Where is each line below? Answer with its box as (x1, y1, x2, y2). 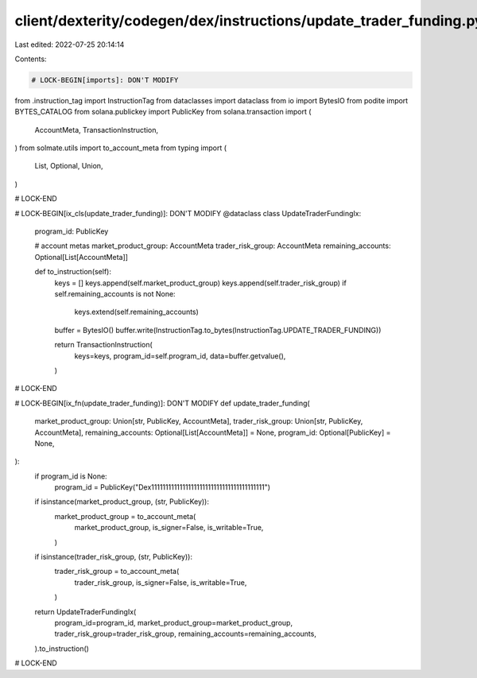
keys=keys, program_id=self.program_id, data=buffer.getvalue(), (74, 351, 286, 361)
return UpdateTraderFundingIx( (34, 606, 137, 616)
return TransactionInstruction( (54, 340, 153, 350)
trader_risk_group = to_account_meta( (54, 567, 180, 576)
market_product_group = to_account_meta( (54, 511, 196, 521)
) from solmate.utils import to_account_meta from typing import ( (14, 143, 227, 153)
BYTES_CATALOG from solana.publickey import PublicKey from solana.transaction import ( (14, 107, 312, 117)
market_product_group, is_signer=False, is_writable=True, (74, 523, 264, 533)
